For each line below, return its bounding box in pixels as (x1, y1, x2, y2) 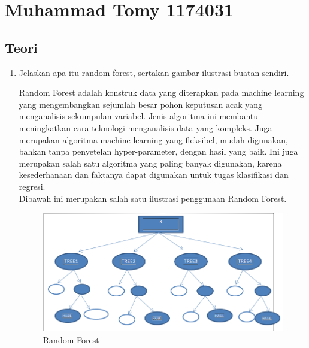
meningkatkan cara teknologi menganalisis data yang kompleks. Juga (19, 121, 272, 134)
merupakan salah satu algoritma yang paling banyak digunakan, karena (19, 156, 282, 169)
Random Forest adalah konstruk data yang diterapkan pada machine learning (19, 86, 304, 99)
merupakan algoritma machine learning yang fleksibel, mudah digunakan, (19, 133, 288, 146)
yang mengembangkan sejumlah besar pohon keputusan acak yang (19, 98, 263, 110)
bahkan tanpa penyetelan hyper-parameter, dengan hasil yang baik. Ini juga (19, 145, 298, 158)
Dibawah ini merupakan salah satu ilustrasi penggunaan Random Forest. (19, 192, 287, 204)
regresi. (19, 180, 46, 192)
